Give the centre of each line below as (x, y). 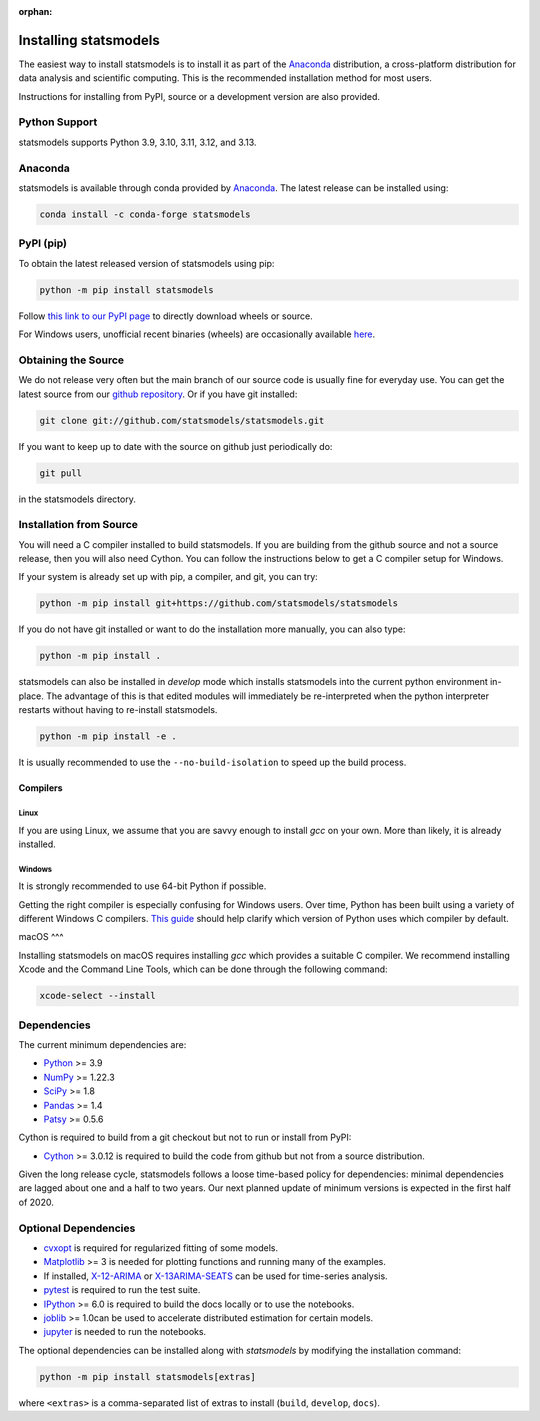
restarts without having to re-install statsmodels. (118, 710)
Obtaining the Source (71, 360)
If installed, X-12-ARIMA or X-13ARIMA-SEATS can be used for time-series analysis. (216, 1276)
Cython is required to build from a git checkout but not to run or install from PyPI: (185, 1137)
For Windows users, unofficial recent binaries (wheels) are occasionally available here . (197, 334)
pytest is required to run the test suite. (122, 1290)
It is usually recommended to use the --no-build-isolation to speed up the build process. (212, 762)
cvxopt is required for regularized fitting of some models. (161, 1247)
